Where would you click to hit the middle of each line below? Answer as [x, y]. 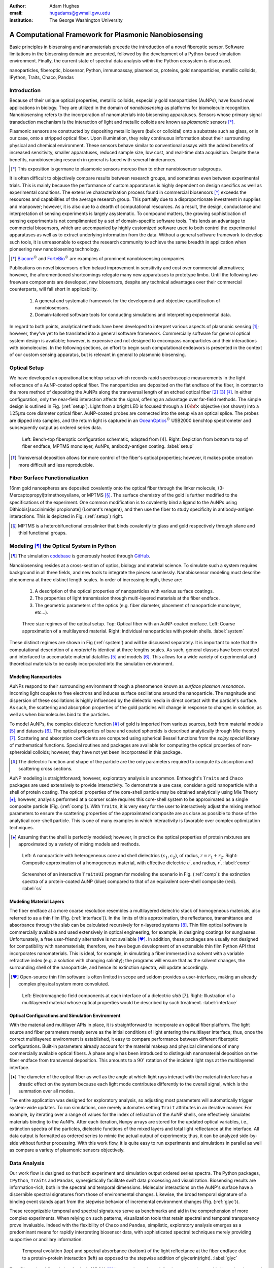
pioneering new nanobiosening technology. [55, 249]
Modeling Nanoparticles [36, 677]
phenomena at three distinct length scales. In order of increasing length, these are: [96, 579]
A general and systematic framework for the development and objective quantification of [127, 301]
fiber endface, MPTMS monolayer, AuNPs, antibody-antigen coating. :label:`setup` [108, 446]
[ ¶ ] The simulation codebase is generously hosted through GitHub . [81, 556]
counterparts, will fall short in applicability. [54, 289]
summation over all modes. [47, 1091]
